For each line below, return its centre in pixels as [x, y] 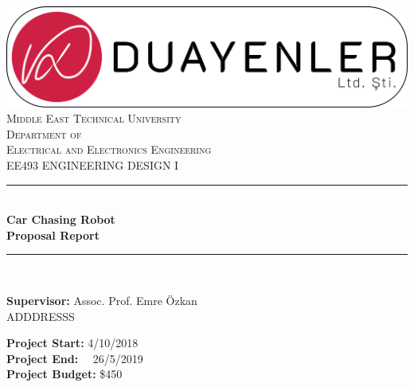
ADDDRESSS [41, 316]
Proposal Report [53, 235]
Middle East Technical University [94, 118]
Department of [44, 133]
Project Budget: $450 [64, 374]
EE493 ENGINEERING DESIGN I [93, 164]
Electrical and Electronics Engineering [109, 149]
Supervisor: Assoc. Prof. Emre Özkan [102, 300]
